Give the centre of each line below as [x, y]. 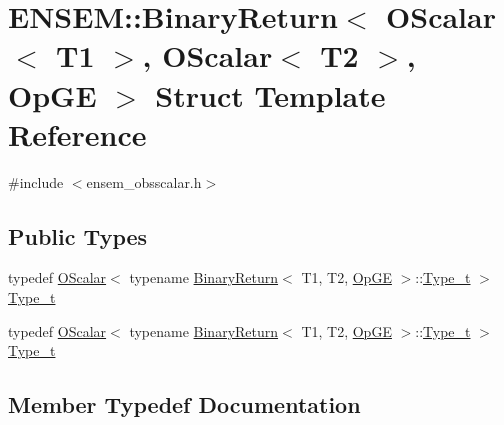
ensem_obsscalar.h [144, 181]
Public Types [78, 235]
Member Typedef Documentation [184, 404]
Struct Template [270, 94]
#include [36, 181]
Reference [77, 133]
